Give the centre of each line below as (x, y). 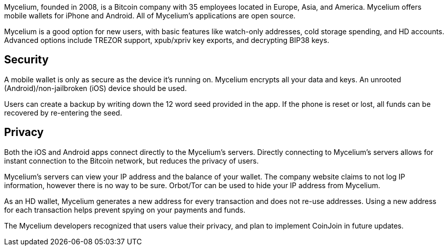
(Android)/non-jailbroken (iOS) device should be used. (95, 88)
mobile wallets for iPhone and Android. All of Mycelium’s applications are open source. (150, 16)
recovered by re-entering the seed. (63, 112)
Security (26, 60)
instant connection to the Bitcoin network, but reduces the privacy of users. (132, 161)
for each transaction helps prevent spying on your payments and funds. (125, 210)
